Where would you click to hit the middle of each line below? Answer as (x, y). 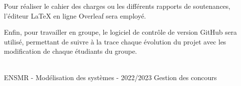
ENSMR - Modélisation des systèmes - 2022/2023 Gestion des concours (110, 77)
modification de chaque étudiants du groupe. (70, 51)
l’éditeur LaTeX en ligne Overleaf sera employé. (75, 15)
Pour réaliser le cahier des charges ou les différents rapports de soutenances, (117, 6)
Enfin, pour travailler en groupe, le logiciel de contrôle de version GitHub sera (120, 32)
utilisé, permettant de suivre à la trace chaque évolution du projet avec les (115, 41)
